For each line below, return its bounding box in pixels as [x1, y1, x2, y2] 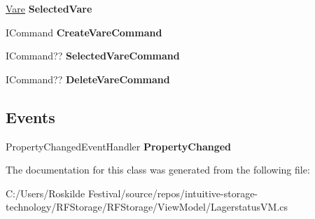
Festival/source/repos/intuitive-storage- [87, 185, 258, 200]
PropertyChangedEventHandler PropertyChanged [6, 139, 232, 153]
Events [6, 106, 55, 127]
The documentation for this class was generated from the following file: [6, 162, 310, 177]
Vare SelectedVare [6, 1, 92, 15]
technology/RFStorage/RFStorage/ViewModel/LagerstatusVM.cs [6, 199, 288, 214]
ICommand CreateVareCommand [6, 24, 162, 39]
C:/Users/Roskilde [6, 185, 85, 200]
